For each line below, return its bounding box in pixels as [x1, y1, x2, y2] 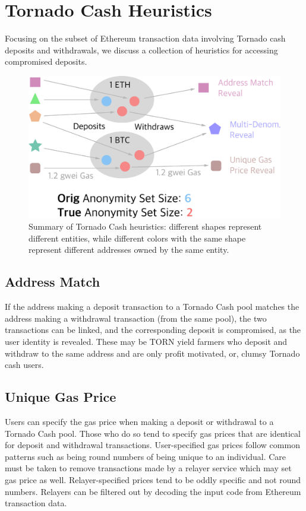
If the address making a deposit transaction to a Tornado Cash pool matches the [5, 300, 299, 313]
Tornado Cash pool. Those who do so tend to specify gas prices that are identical [5, 427, 301, 439]
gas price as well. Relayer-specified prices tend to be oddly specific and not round [5, 473, 301, 485]
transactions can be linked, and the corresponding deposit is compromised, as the [5, 323, 301, 336]
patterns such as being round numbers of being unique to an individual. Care [5, 450, 286, 462]
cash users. [5, 358, 44, 371]
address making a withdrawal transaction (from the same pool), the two [5, 312, 267, 324]
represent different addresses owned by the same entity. [29, 243, 229, 256]
